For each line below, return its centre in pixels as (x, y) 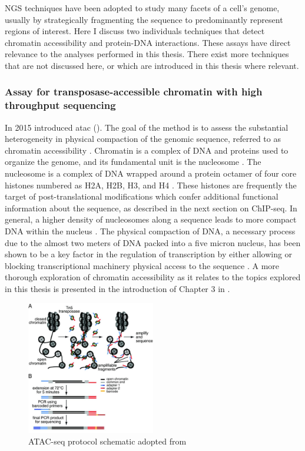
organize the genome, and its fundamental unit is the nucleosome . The (133, 162)
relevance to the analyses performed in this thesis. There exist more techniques (147, 54)
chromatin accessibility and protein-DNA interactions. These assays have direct (148, 42)
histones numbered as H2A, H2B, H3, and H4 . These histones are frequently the (151, 185)
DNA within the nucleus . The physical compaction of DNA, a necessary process (150, 231)
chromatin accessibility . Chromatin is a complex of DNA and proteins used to (147, 150)
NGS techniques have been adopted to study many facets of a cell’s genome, (142, 8)
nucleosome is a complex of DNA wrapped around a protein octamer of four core (151, 173)
